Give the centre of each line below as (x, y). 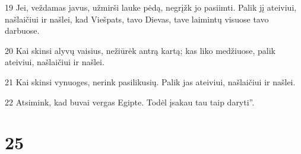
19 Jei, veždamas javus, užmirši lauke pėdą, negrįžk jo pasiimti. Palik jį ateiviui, (151, 7)
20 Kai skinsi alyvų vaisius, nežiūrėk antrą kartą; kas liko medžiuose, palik (140, 50)
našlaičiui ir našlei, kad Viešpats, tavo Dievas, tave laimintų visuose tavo (137, 19)
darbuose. (22, 31)
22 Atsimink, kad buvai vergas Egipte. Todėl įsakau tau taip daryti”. (130, 102)
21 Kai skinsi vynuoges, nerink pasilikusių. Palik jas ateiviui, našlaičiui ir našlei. (150, 81)
